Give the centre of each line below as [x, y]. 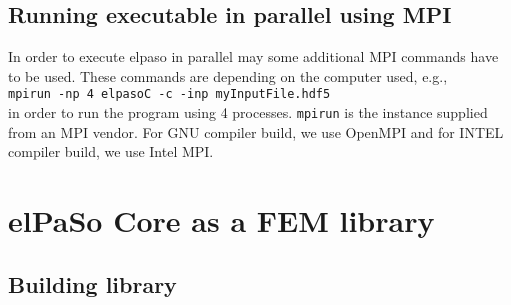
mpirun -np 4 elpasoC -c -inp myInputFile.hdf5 [169, 94]
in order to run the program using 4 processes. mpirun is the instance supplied [248, 112]
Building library [92, 283]
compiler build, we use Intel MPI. [111, 151]
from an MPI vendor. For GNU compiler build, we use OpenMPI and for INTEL [256, 131]
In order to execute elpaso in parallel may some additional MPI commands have [253, 56]
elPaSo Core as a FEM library [221, 220]
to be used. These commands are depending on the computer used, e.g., [228, 75]
